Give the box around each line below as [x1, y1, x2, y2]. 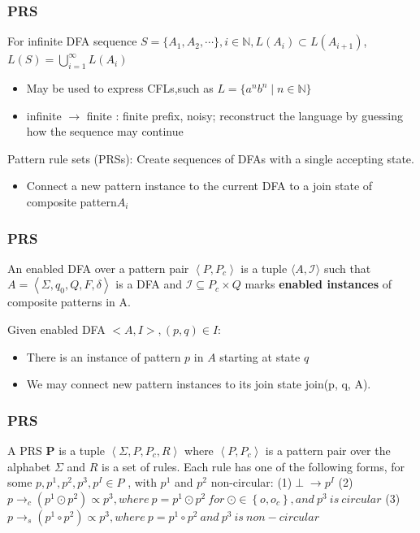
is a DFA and [115, 275, 183, 292]
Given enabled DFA [7, 320, 106, 337]
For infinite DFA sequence [7, 32, 137, 50]
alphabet [7, 457, 51, 474]
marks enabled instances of [245, 275, 392, 292]
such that [323, 259, 371, 276]
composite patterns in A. [7, 293, 131, 310]
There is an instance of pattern [26, 348, 181, 365]
